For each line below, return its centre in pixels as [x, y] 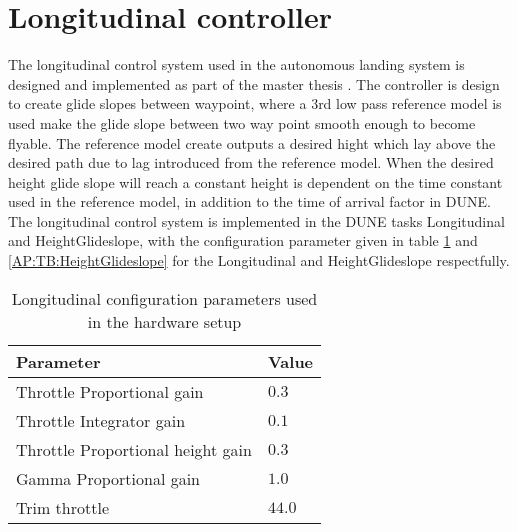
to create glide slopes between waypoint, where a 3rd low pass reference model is [255, 103]
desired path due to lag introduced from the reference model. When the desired [251, 162]
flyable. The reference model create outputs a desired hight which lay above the [252, 142]
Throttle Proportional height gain [134, 449]
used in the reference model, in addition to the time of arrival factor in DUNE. [249, 201]
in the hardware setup [164, 321]
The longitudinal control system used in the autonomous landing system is [236, 64]
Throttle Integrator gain [101, 420]
